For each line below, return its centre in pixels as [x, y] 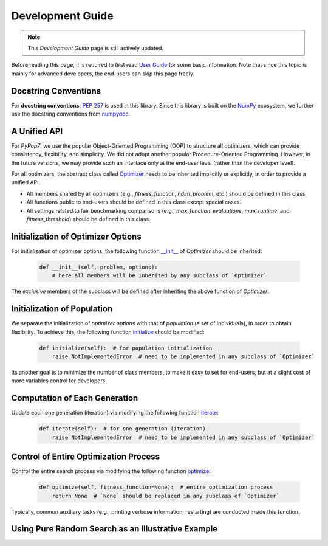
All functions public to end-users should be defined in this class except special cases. [134, 202]
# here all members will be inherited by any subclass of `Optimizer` [159, 276]
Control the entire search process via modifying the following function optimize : [111, 471]
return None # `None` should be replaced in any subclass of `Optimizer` [166, 496]
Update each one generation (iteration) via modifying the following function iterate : [115, 413]
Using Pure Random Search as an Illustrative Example [114, 529]
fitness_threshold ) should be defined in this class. [89, 219]
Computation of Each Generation [75, 398]
